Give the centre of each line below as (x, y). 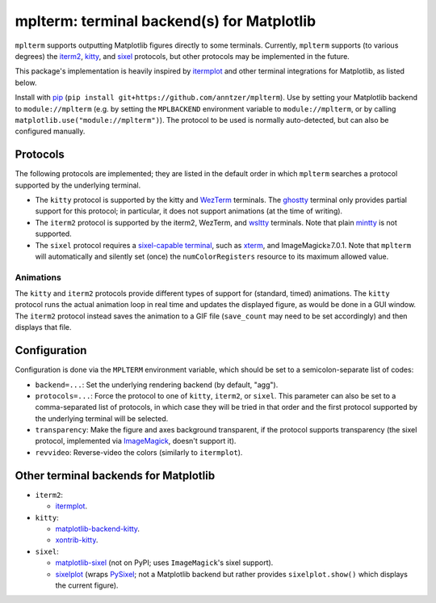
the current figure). (87, 585)
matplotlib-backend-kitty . (98, 529)
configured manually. (50, 131)
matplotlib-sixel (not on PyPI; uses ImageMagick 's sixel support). (164, 563)
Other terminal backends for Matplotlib (115, 476)
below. (26, 82)
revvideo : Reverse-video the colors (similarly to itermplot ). (139, 452)
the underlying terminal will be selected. (102, 418)
